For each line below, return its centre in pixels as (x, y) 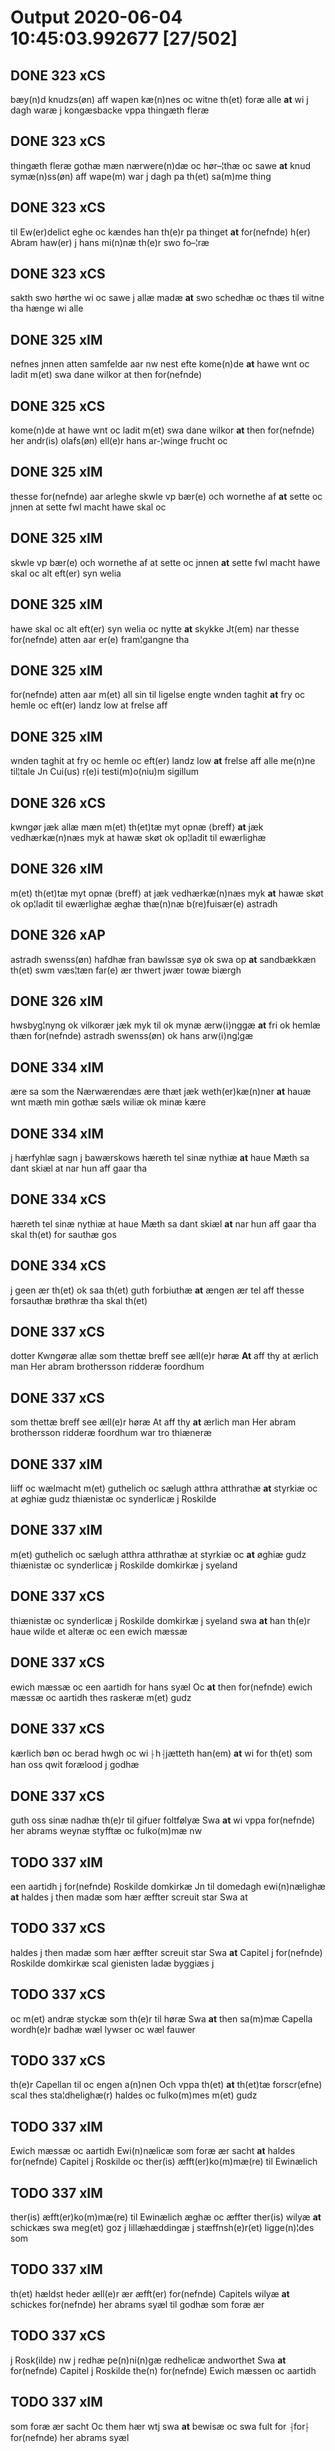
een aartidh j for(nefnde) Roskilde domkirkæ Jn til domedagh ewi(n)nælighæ (168, 1886)
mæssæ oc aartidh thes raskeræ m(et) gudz (101, 1697)
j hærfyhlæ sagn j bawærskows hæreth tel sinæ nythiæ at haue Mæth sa (160, 1157)
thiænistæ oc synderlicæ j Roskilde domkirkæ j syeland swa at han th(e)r (160, 1620)
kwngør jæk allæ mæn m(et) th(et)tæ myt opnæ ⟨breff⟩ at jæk (137, 827)
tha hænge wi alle (47, 308)
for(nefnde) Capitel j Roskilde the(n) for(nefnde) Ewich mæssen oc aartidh (163, 2370)
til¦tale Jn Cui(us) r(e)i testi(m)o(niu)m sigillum (104, 772)
